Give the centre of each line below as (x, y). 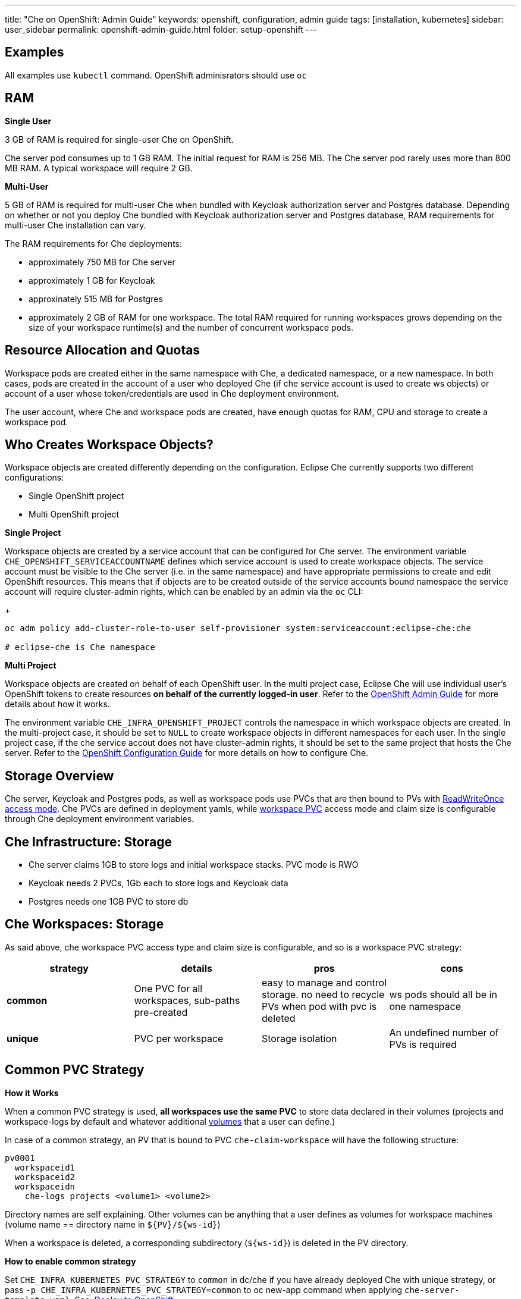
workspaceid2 (45, 1177)
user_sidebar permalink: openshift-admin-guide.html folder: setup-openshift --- (161, 29)
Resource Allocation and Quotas (103, 350)
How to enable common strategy (70, 1261)
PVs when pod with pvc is (319, 1006)
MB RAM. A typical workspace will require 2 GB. (99, 168)
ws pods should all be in (443, 994)
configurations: (34, 478)
